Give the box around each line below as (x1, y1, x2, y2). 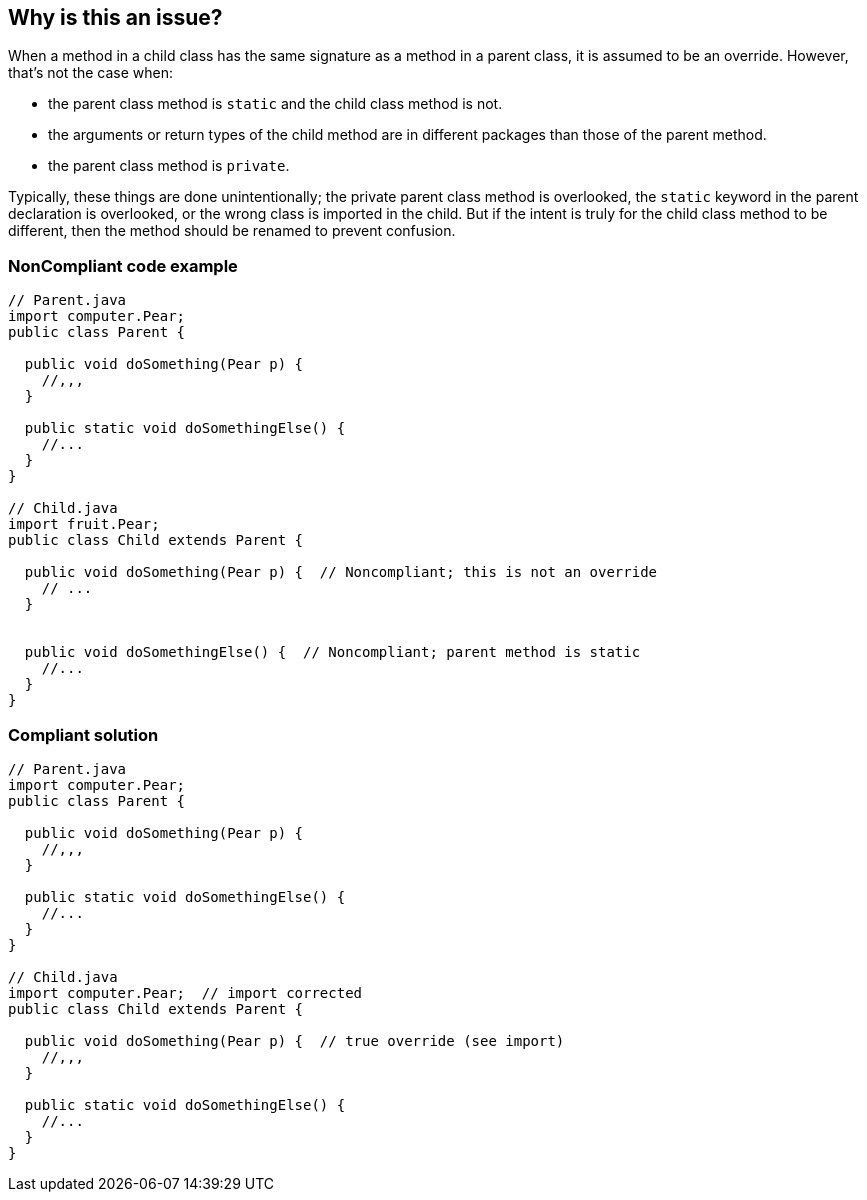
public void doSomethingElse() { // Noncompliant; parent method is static (24, 644, 641, 661)
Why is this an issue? (8, 5, 223, 30)
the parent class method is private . (48, 157, 290, 175)
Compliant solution (8, 724, 159, 745)
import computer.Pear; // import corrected (8, 984, 363, 1001)
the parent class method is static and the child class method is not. (48, 95, 503, 113)
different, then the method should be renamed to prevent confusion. (8, 222, 456, 240)
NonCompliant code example (8, 255, 238, 276)
